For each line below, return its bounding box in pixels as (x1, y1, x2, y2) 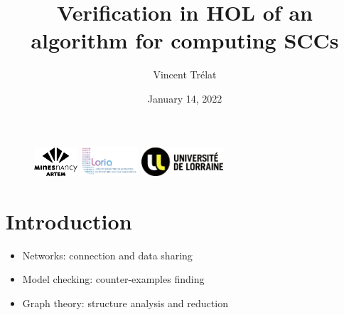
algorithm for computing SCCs (31, 26, 339, 55)
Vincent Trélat (153, 67, 217, 82)
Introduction (6, 206, 132, 235)
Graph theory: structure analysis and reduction (22, 296, 228, 311)
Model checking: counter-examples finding (22, 272, 205, 286)
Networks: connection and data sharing (22, 247, 193, 262)
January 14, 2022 (147, 91, 222, 105)
